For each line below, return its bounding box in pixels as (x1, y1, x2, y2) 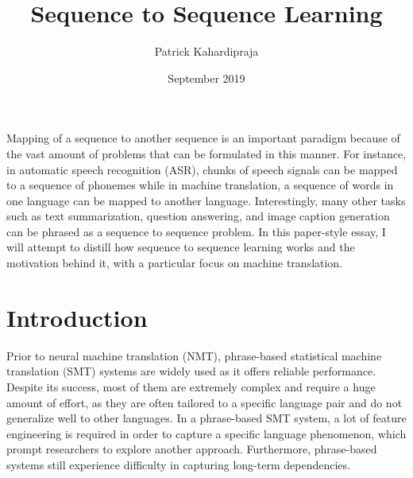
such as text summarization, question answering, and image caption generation (6, 208, 390, 224)
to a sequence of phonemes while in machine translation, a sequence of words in (6, 177, 394, 193)
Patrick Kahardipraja (154, 43, 259, 60)
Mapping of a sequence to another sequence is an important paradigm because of (6, 130, 400, 146)
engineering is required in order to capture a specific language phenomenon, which (6, 425, 407, 441)
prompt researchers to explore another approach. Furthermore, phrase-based (6, 441, 377, 457)
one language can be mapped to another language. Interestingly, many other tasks (6, 192, 406, 208)
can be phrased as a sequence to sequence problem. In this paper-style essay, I (6, 223, 386, 239)
